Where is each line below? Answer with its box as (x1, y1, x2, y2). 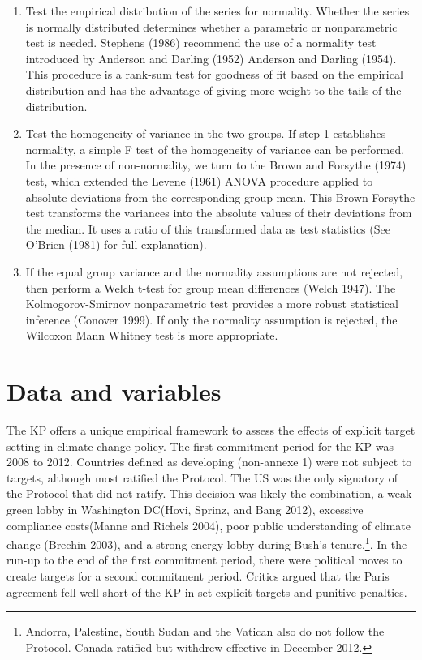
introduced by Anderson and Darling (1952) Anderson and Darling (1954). (25, 49, 397, 66)
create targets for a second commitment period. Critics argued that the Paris (6, 568, 390, 584)
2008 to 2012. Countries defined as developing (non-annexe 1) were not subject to (6, 453, 412, 470)
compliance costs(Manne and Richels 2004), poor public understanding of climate (6, 516, 411, 534)
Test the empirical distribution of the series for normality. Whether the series (25, 2, 410, 19)
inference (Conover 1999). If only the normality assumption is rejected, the (25, 311, 398, 328)
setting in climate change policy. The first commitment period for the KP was (6, 437, 394, 454)
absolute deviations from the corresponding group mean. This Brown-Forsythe (25, 188, 416, 205)
